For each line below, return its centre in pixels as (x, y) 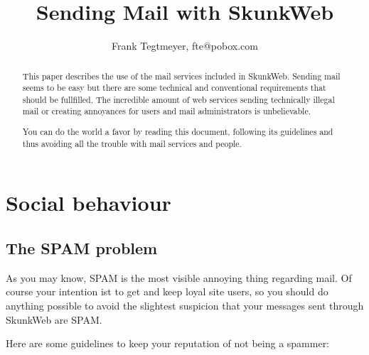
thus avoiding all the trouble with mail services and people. (132, 143)
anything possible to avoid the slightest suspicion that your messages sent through (185, 305)
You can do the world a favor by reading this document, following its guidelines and (178, 132)
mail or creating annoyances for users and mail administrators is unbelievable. (167, 111)
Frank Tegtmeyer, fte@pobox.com (184, 46)
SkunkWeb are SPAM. (54, 319)
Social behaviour (89, 203)
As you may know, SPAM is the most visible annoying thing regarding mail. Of (179, 277)
